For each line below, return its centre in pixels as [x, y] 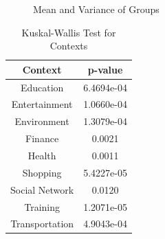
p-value [105, 69]
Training [42, 206]
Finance [42, 138]
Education [42, 87]
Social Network [42, 189]
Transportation [42, 224]
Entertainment [42, 104]
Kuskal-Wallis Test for [69, 32]
